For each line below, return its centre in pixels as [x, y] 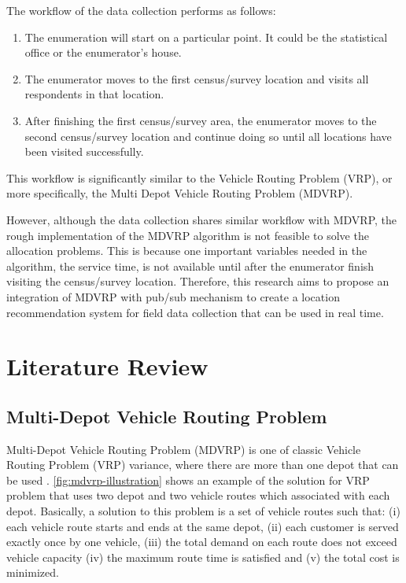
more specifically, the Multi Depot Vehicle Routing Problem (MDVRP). [180, 193]
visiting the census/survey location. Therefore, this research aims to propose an [198, 281]
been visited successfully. [84, 151]
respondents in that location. [94, 94]
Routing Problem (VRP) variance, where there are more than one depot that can [203, 465]
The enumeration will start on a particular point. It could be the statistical [206, 37]
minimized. [33, 572]
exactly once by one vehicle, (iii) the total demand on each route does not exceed [202, 542]
